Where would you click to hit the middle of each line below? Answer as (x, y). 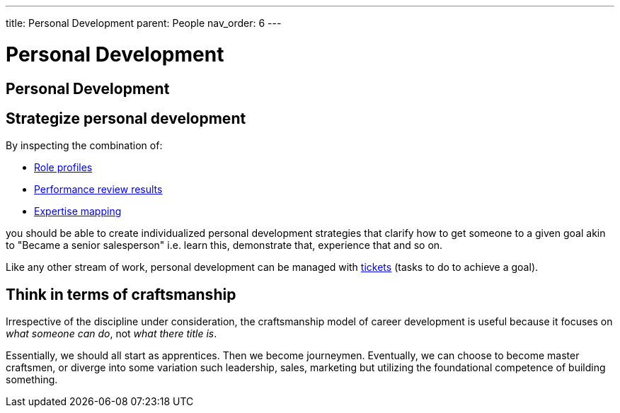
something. (32, 380)
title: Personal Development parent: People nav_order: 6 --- (144, 23)
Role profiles (63, 168)
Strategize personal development (126, 118)
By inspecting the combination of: (84, 146)
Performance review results (98, 190)
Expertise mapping (78, 211)
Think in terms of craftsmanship (121, 294)
